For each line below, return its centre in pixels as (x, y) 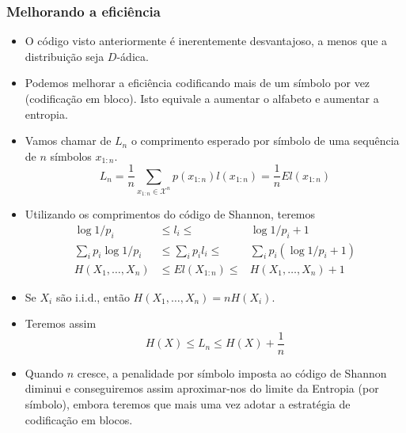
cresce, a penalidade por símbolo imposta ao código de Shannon (232, 372)
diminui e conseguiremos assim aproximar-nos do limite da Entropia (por (202, 388)
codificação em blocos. (79, 419)
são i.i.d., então (93, 296)
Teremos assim (61, 323)
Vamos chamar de (68, 141)
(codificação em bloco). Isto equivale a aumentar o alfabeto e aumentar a (202, 98)
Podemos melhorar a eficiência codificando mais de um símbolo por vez (197, 83)
